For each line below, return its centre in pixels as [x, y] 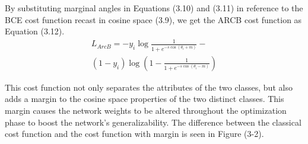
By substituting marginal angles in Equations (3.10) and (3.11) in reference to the [154, 8]
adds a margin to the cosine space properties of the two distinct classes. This [145, 99]
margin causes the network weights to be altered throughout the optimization [146, 110]
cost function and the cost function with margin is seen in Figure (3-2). [134, 134]
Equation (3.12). [35, 31]
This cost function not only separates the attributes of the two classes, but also [149, 87]
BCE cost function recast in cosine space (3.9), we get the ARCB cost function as [153, 19]
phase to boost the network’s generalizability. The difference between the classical [153, 122]
